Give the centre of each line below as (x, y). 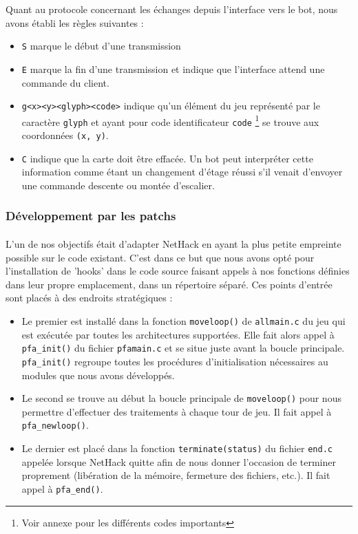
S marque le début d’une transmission (101, 46)
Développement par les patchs (91, 216)
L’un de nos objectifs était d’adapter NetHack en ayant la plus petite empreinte (173, 244)
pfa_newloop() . (55, 425)
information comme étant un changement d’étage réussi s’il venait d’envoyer (182, 172)
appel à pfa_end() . (62, 488)
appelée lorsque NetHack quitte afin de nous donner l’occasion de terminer (179, 461)
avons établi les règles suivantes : (75, 22)
